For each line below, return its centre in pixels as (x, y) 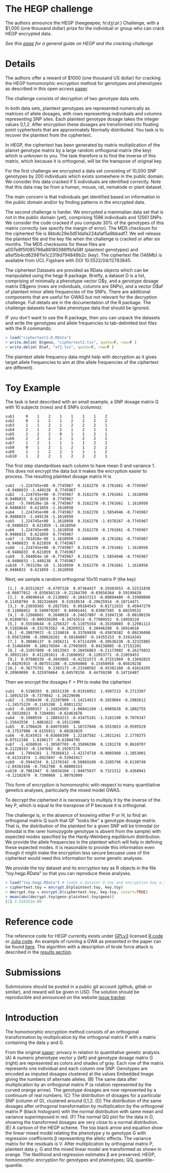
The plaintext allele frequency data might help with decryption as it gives (81, 357)
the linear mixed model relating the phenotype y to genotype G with (76, 1133)
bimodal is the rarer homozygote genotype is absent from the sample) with (83, 831)
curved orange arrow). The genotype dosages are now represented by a (81, 1090)
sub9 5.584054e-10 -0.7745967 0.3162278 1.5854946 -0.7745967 (77, 557)
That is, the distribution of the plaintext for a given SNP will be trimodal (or (82, 826)
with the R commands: (29, 328)
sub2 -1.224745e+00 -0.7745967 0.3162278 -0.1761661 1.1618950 (77, 495)
